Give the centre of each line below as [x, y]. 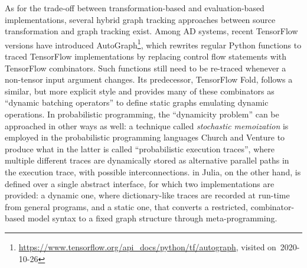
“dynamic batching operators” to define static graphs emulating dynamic [137, 102]
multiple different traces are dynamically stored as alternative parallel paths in [147, 160]
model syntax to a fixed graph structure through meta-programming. [152, 218]
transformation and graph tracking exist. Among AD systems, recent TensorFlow [151, 31]
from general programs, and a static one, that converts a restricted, [127, 206]
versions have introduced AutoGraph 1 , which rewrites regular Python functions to [153, 44]
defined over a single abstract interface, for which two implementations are [140, 183]
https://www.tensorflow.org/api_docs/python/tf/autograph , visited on [147, 246]
